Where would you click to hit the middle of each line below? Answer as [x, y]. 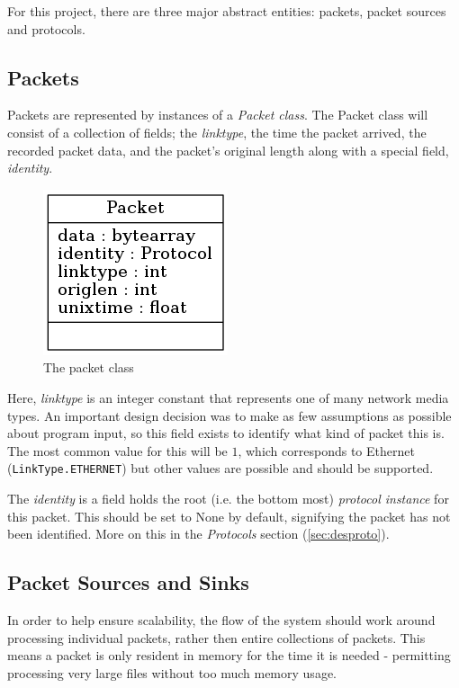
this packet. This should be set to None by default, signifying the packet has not [229, 516]
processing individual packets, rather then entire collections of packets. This [216, 637]
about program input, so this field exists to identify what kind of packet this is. [226, 433]
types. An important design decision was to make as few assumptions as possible [229, 415]
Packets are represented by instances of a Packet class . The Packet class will [218, 115]
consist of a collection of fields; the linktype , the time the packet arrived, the [217, 132]
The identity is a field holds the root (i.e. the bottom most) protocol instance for [228, 498]
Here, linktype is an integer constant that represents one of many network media [228, 397]
